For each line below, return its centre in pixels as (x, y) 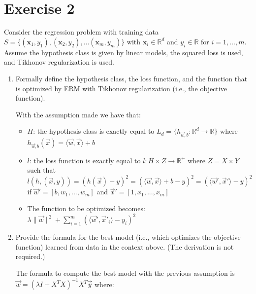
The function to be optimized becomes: (86, 208)
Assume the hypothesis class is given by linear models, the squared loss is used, (124, 52)
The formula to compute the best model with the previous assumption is (125, 273)
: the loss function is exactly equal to (85, 160)
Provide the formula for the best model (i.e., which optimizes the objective (128, 237)
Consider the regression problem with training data (81, 32)
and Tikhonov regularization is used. (59, 62)
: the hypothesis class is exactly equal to (94, 131)
